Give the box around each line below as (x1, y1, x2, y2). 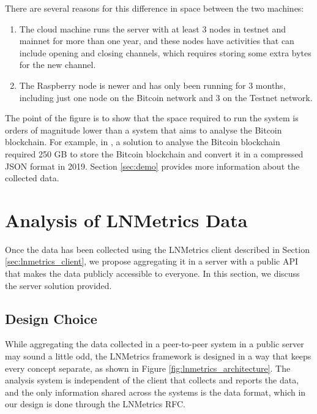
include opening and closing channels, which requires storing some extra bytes (19, 46, 311, 59)
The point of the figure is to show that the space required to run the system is (5, 111, 299, 124)
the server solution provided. (5, 279, 112, 292)
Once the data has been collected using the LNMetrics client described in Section (5, 243, 310, 255)
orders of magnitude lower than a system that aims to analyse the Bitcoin (5, 123, 282, 136)
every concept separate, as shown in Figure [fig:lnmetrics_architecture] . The (5, 361, 291, 374)
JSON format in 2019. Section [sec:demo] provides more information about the (5, 159, 300, 172)
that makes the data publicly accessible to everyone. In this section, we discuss (5, 267, 300, 280)
